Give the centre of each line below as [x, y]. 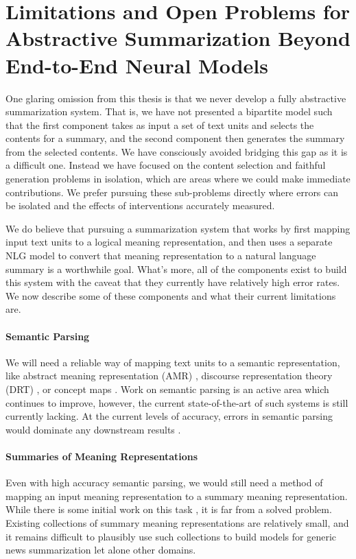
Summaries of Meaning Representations [102, 456]
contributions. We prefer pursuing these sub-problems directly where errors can [172, 192]
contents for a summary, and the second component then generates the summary [175, 138]
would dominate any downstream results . [93, 429]
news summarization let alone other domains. [101, 550]
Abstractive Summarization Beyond [178, 38]
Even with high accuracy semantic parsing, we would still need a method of [164, 483]
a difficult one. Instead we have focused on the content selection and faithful [166, 165]
